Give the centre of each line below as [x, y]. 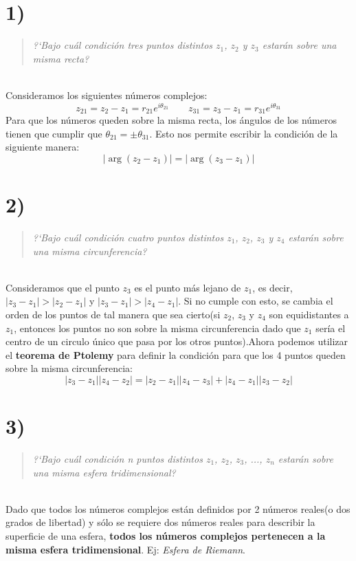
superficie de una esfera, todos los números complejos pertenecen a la [166, 535]
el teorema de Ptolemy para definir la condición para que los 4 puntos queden [176, 354]
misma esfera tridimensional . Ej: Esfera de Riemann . [125, 549]
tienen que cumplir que [54, 133]
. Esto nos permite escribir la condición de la [244, 133]
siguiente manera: [43, 147]
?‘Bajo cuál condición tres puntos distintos [123, 45]
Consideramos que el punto [63, 287]
